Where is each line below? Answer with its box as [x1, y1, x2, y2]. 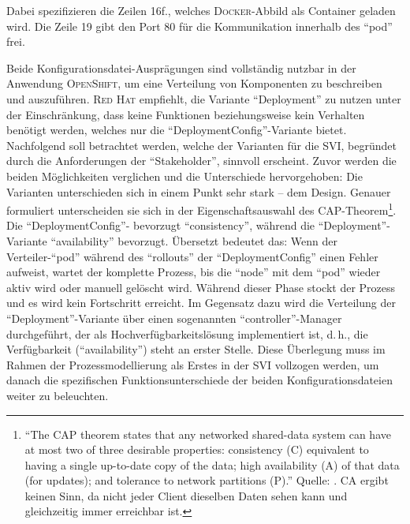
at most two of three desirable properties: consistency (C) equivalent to [24, 441, 369, 458]
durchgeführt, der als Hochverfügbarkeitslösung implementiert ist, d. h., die [6, 325, 368, 342]
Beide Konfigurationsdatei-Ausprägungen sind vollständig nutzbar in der [6, 59, 356, 76]
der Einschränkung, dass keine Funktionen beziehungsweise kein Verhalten [6, 106, 365, 122]
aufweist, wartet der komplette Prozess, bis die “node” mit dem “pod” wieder [6, 264, 381, 280]
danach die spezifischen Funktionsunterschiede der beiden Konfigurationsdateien [6, 372, 393, 388]
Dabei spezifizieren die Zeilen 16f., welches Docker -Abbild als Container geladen [6, 2, 396, 18]
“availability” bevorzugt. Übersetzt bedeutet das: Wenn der [50, 232, 337, 249]
